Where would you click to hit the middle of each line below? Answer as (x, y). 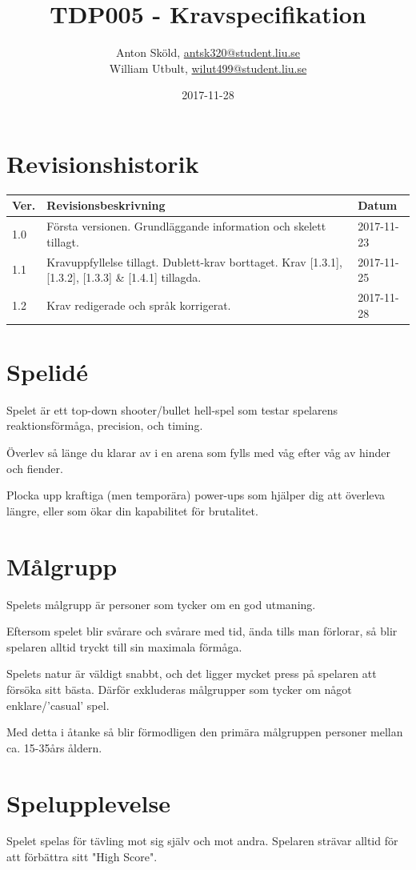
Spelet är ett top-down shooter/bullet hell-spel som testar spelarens (172, 409)
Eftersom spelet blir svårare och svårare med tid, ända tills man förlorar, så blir (202, 631)
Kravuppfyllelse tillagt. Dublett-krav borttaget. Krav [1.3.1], (194, 261)
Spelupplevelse (88, 802)
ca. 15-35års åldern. (54, 747)
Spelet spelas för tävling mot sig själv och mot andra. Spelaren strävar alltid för (202, 841)
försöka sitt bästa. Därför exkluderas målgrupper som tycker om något (179, 689)
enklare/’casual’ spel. (58, 705)
